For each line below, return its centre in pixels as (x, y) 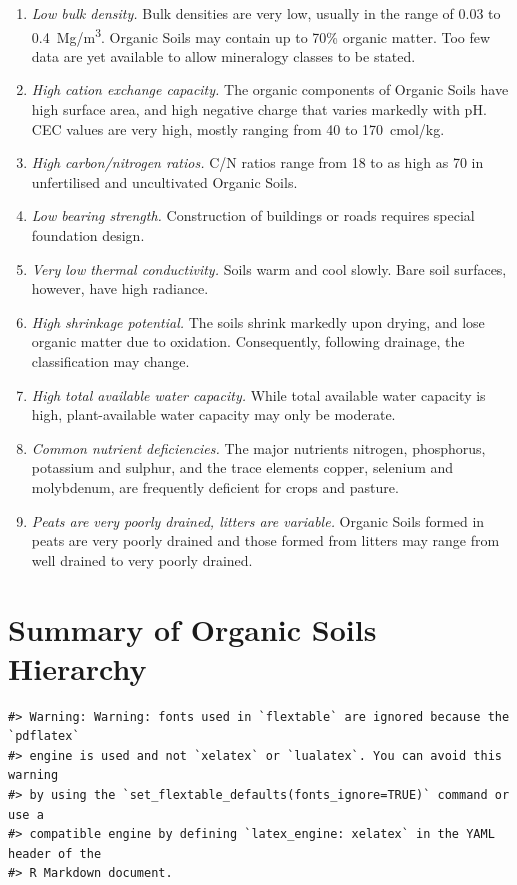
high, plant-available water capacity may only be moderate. (213, 414)
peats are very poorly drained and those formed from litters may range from (265, 540)
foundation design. (88, 235)
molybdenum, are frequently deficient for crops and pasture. (215, 486)
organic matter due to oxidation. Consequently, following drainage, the (248, 341)
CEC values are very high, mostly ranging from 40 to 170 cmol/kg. (238, 128)
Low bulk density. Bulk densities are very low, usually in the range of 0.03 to (266, 13)
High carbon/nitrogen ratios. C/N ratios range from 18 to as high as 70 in (257, 162)
